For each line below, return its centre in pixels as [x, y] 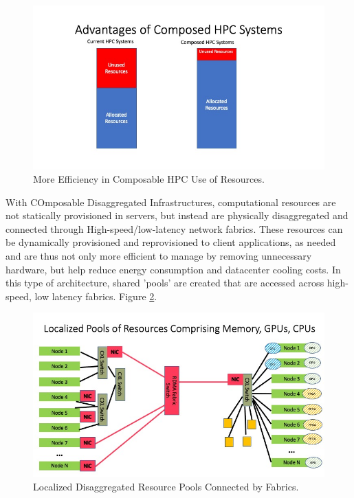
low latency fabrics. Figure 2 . [96, 296]
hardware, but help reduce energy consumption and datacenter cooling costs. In [173, 269]
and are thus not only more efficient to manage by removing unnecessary [159, 256]
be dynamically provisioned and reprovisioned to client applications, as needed [171, 242]
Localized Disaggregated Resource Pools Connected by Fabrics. [166, 486]
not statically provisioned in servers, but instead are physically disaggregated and [177, 215]
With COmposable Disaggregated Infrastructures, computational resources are [171, 202]
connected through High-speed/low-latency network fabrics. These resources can [174, 228]
